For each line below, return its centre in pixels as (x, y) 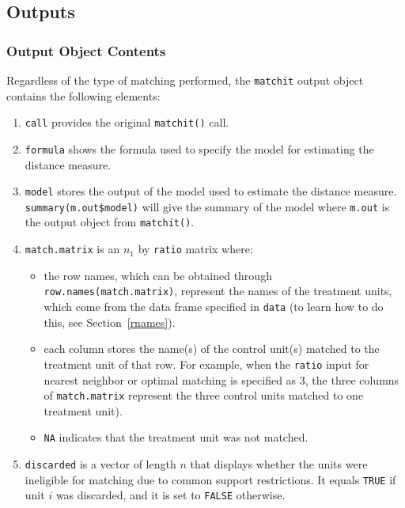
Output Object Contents (86, 50)
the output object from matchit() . (110, 222)
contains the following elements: (83, 95)
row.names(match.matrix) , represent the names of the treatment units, (218, 291)
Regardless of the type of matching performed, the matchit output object (185, 80)
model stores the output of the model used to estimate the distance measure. (211, 191)
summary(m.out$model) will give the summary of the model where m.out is (207, 206)
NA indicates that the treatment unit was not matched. (176, 437)
